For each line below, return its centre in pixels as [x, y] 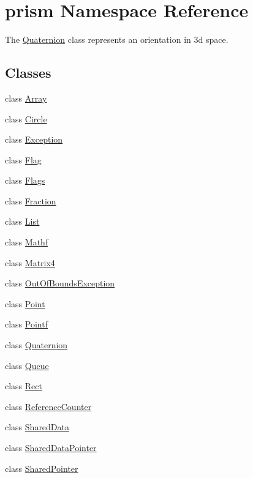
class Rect [24, 386]
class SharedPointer [42, 468]
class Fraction [31, 200]
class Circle [26, 118]
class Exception [34, 139]
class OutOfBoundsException [60, 283]
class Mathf [27, 242]
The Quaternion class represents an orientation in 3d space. [117, 39]
